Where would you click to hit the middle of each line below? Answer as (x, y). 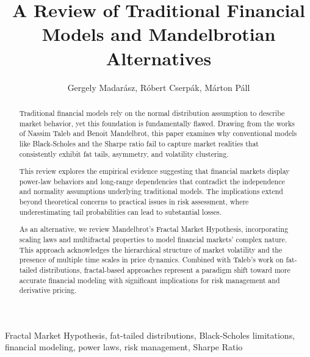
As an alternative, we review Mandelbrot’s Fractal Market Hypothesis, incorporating (154, 229)
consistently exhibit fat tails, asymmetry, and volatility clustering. (124, 153)
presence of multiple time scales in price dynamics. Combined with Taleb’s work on (151, 260)
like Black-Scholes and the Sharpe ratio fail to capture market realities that (139, 143)
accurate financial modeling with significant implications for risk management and (150, 280)
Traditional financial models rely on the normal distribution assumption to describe (152, 113)
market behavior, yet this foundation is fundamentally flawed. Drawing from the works (157, 123)
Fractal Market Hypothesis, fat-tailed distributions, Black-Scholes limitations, (150, 335)
